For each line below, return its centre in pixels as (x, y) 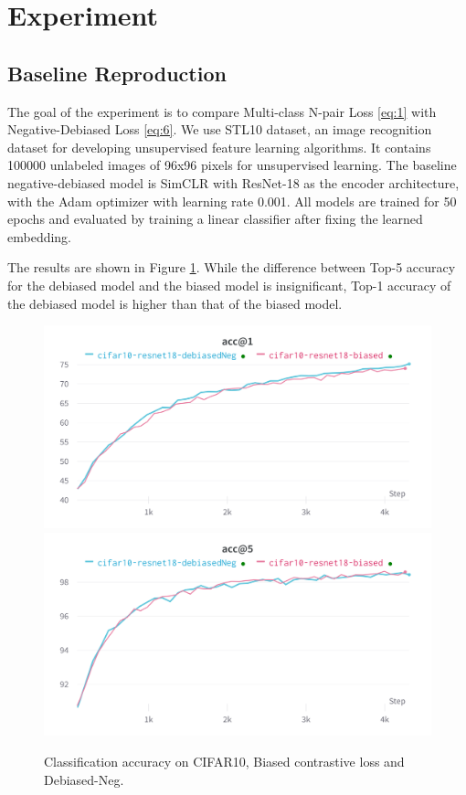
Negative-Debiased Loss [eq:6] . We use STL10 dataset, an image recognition (220, 129)
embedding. (40, 236)
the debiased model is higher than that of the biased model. (175, 303)
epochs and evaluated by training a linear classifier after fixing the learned (215, 219)
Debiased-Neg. (84, 779)
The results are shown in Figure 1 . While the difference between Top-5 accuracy (232, 267)
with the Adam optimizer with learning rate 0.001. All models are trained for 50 (232, 201)
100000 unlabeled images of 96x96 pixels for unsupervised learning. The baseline (232, 165)
